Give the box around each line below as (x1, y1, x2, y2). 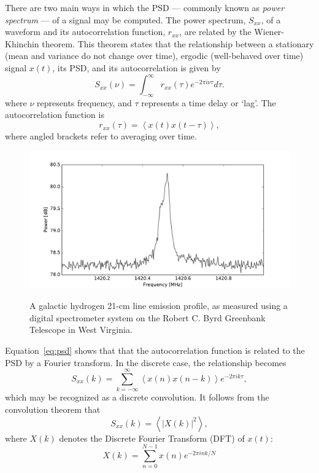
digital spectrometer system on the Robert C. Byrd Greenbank (29, 311, 266, 324)
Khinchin (5, 37, 39, 50)
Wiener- (254, 25, 284, 38)
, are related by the (179, 25, 252, 38)
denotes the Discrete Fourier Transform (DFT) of (59, 431, 245, 444)
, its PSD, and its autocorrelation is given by (52, 61, 221, 74)
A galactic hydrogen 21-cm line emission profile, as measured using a (29, 299, 288, 312)
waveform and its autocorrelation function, (5, 25, 166, 38)
